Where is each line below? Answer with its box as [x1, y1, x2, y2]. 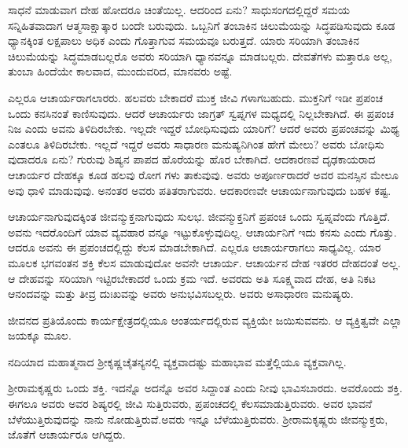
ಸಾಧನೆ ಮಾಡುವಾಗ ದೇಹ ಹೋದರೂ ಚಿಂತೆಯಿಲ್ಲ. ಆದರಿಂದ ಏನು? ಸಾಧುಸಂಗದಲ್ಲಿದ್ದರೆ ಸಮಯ [8, 2, 350, 17]
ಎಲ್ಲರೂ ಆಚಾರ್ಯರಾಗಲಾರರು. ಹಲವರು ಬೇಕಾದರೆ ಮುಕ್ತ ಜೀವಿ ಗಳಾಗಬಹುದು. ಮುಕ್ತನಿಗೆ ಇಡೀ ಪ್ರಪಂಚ [8, 89, 384, 105]
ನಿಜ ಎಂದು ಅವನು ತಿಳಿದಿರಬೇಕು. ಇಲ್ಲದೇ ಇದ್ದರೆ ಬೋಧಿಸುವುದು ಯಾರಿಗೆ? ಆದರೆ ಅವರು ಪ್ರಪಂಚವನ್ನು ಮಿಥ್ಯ [8, 120, 399, 137]
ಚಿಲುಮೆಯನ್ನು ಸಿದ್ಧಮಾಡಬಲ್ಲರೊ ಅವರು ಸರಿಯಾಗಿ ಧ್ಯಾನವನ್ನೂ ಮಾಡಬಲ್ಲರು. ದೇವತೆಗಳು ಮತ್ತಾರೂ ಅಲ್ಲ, [8, 47, 392, 64]
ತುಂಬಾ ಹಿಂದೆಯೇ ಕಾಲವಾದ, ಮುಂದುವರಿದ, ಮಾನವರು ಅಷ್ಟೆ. [8, 63, 233, 79]
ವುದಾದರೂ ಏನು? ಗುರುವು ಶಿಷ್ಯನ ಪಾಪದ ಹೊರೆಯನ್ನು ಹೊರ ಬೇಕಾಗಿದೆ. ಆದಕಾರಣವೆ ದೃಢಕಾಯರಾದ [8, 151, 376, 167]
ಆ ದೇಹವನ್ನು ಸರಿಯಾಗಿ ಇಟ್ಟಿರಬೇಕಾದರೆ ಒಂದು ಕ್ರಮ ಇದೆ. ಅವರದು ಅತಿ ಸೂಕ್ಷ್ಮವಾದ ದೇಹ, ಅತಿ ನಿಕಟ [8, 270, 376, 286]
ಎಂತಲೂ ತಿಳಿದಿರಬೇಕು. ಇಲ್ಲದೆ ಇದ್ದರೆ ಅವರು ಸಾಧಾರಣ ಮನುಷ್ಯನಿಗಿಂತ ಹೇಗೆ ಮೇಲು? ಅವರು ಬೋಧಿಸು [8, 135, 384, 152]
